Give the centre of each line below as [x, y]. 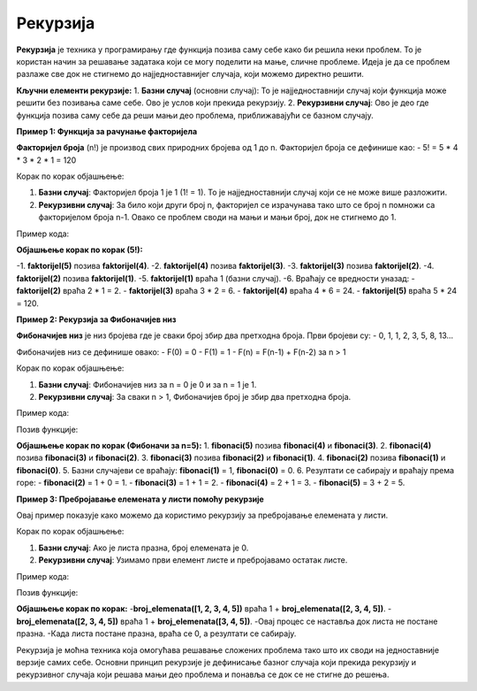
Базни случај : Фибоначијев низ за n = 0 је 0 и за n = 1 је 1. [148, 384]
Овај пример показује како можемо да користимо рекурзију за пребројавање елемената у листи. [202, 515]
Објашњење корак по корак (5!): [79, 250]
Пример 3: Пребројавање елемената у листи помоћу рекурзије [140, 499]
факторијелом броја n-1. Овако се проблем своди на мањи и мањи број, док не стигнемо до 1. [217, 218]
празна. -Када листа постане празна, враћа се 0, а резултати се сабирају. [156, 633]
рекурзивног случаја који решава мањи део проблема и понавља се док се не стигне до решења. [203, 675]
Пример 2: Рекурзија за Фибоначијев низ [96, 319]
